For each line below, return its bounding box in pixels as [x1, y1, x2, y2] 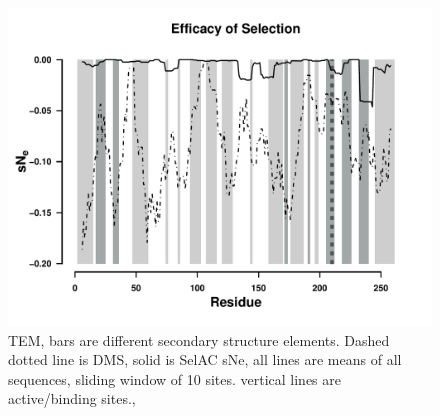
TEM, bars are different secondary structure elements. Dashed [8, 329, 390, 350]
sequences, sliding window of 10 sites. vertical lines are [8, 368, 342, 389]
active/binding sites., [8, 388, 136, 409]
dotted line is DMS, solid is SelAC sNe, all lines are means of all [8, 349, 402, 370]
